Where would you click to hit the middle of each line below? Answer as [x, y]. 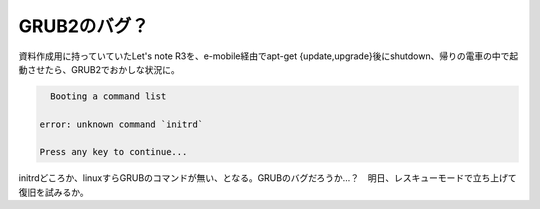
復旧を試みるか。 [53, 192]
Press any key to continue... [113, 152]
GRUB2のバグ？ [84, 26]
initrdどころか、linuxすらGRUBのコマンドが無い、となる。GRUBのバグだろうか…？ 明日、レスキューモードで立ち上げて [267, 178]
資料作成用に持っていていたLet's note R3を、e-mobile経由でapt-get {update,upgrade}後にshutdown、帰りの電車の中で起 [268, 56]
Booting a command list [108, 96]
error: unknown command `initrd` [121, 124]
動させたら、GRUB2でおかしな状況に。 [99, 69]
